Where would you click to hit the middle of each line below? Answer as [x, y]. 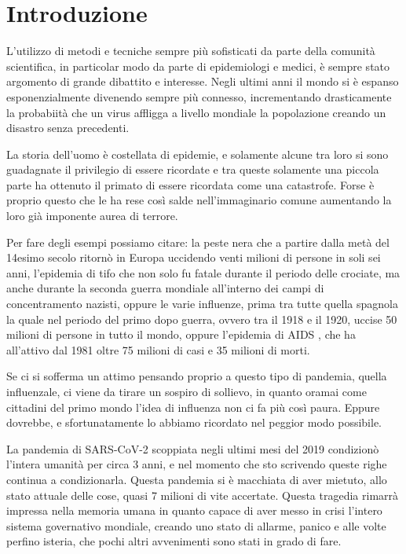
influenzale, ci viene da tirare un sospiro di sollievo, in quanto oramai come [187, 391]
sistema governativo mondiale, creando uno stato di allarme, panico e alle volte [196, 525]
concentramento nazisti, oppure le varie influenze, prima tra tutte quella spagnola [202, 304]
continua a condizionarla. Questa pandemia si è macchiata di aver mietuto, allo [197, 479]
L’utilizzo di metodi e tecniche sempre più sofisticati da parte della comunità [191, 51]
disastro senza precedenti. [68, 128]
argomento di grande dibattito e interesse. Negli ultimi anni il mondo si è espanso [203, 81]
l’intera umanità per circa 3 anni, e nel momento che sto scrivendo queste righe [197, 464]
